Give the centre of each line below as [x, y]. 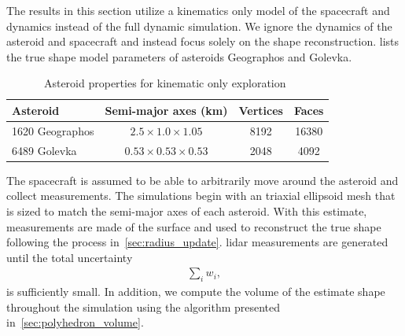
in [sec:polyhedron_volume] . [75, 322]
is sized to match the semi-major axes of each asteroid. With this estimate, [187, 210]
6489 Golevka [44, 150]
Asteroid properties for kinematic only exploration [165, 83]
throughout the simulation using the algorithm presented [144, 306]
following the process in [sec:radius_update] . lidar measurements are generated [197, 242]
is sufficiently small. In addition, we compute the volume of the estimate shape [196, 292]
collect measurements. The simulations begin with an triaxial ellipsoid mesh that [201, 196]
